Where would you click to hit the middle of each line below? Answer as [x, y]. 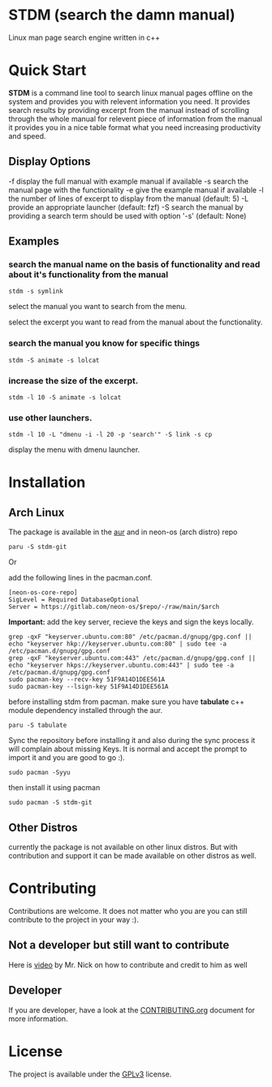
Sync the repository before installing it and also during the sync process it [132, 741]
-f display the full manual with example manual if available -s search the [129, 181]
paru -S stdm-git [38, 547]
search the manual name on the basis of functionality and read [134, 264]
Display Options [50, 161]
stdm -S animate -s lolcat [54, 360]
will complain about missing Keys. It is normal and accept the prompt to [128, 749]
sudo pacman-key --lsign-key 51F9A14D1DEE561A [89, 687]
